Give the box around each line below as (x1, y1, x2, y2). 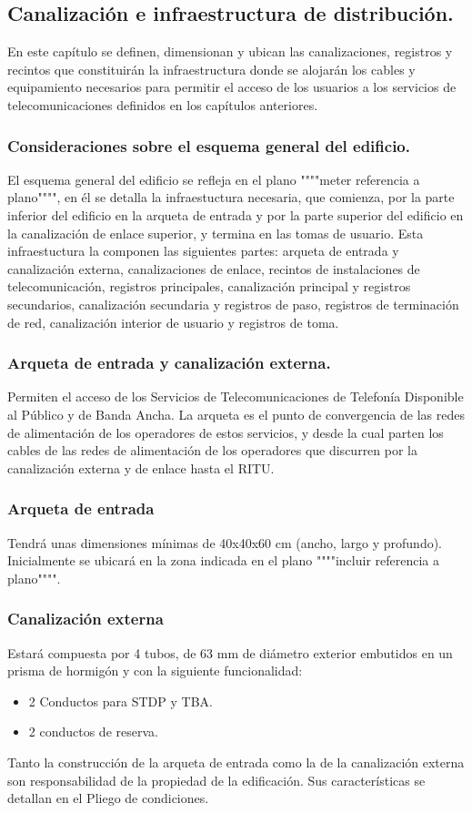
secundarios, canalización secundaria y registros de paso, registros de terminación (7, 294, 459, 313)
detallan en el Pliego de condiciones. (7, 788, 209, 808)
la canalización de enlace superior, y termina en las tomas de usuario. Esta (7, 223, 424, 242)
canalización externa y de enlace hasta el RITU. (7, 458, 275, 477)
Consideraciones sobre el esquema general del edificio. (7, 134, 410, 157)
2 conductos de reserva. (28, 722, 158, 741)
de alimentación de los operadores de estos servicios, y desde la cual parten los (7, 422, 444, 442)
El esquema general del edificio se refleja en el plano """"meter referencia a (7, 169, 420, 188)
